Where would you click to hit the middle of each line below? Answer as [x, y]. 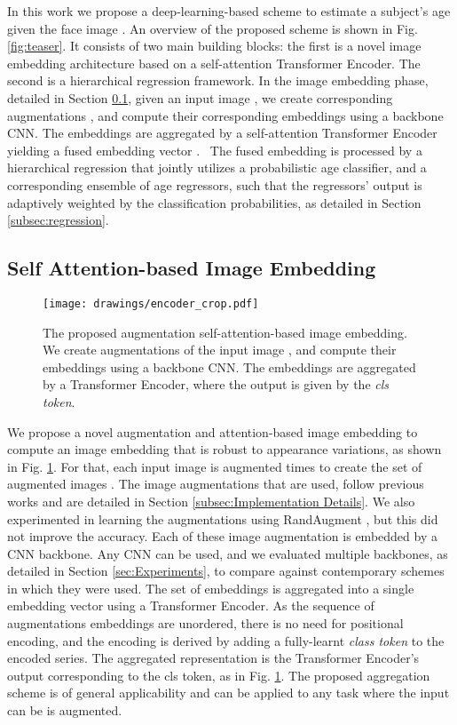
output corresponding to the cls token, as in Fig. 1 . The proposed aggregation [219, 675]
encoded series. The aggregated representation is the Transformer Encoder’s [213, 658]
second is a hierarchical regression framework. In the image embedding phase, [218, 80]
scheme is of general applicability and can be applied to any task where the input [228, 693]
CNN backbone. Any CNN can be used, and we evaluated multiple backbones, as [228, 553]
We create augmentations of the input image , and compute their [220, 350]
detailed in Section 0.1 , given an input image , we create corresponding [200, 97]
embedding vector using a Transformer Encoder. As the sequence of [191, 605]
